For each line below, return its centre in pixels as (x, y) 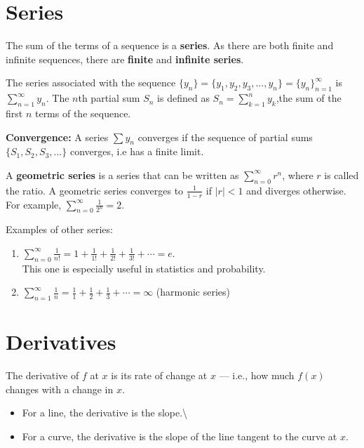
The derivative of (42, 375)
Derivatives (61, 342)
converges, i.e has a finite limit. (137, 151)
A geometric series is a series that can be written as (122, 174)
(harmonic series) (193, 292)
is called (342, 174)
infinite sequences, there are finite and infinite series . (125, 59)
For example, (34, 204)
